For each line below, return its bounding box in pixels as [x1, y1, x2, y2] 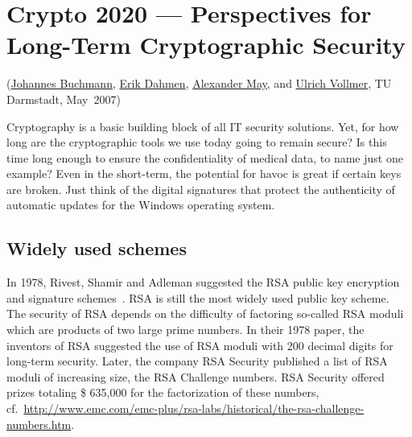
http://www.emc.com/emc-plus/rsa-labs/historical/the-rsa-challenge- [23, 400, 365, 417]
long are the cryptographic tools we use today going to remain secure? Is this [6, 134, 387, 150]
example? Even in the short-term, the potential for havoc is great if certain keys [6, 165, 402, 182]
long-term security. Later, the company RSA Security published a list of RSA [6, 352, 388, 369]
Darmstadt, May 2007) [6, 90, 121, 107]
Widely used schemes [6, 236, 187, 261]
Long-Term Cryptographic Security [6, 28, 406, 61]
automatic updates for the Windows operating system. [6, 196, 275, 213]
